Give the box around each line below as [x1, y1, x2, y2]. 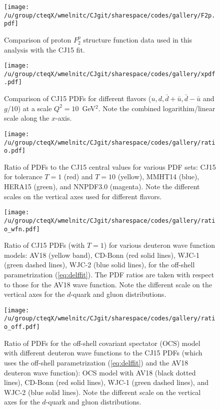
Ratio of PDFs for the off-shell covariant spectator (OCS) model [4, 337, 200, 348]
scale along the [4, 113, 49, 123]
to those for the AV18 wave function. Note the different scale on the [4, 279, 212, 289]
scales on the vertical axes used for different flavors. [4, 191, 162, 201]
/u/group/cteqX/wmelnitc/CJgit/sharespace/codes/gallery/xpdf [4, 70, 215, 78]
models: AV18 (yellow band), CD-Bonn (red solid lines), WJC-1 [4, 249, 199, 260]
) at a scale [17, 103, 52, 113]
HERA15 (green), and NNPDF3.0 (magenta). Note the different [4, 181, 200, 192]
